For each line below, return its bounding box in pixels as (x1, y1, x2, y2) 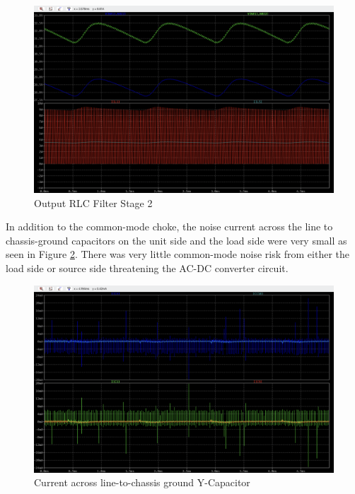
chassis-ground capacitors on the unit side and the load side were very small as (6, 233, 347, 247)
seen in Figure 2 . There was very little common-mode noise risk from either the (6, 247, 350, 261)
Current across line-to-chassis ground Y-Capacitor (34, 475, 250, 490)
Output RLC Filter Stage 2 (34, 195, 153, 210)
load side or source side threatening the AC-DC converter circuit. (6, 260, 289, 275)
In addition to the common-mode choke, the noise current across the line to (6, 219, 333, 234)
